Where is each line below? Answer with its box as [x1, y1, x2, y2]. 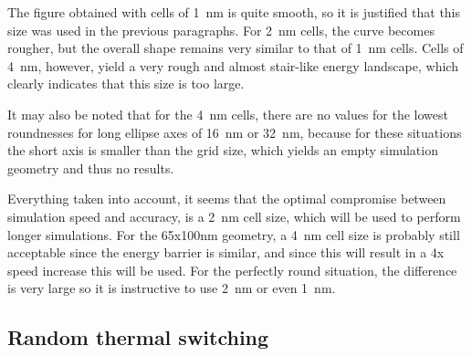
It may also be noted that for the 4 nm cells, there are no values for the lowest [7, 104, 449, 123]
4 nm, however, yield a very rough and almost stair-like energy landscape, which [7, 56, 458, 75]
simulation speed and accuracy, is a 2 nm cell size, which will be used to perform [7, 206, 461, 225]
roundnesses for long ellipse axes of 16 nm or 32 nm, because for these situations [7, 122, 462, 141]
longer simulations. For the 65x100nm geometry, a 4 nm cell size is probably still [7, 225, 460, 244]
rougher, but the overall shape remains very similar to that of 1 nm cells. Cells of [7, 38, 464, 58]
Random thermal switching [7, 323, 269, 351]
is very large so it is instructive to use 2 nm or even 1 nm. [7, 278, 336, 298]
